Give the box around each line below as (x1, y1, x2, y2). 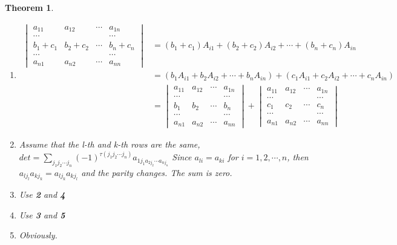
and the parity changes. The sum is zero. (81, 166, 232, 178)
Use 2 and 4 (19, 188, 65, 201)
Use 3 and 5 (19, 208, 65, 221)
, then (287, 151, 309, 163)
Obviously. (19, 229, 57, 241)
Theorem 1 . (5, 1, 54, 13)
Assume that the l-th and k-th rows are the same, (19, 138, 200, 151)
